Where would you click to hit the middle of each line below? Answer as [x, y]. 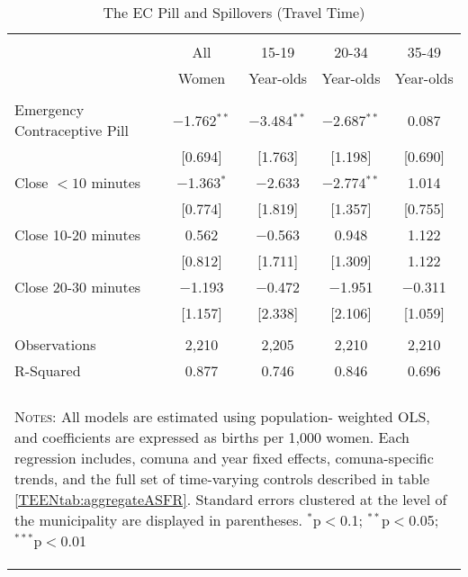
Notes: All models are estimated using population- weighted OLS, [222, 416]
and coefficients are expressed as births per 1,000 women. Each [212, 437]
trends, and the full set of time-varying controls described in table [222, 478]
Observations [55, 344]
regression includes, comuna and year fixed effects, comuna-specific [224, 458]
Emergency [49, 109]
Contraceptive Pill [72, 130]
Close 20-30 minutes [78, 287]
